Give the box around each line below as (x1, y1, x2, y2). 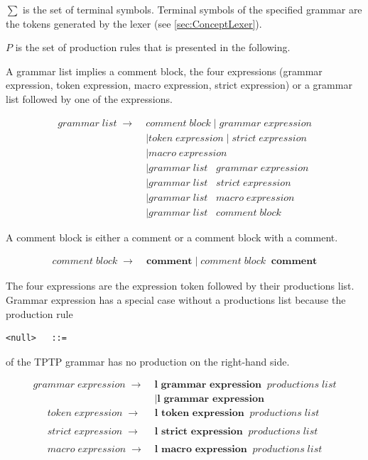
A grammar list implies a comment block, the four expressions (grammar (6, 63, 323, 78)
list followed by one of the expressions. (6, 91, 173, 106)
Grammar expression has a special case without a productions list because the (6, 292, 346, 307)
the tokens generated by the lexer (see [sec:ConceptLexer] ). (6, 16, 262, 31)
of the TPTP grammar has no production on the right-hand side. (6, 354, 290, 368)
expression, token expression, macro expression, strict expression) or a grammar (6, 77, 352, 92)
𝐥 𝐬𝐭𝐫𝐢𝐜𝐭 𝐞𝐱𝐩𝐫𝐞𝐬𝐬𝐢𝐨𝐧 (154, 426, 243, 437)
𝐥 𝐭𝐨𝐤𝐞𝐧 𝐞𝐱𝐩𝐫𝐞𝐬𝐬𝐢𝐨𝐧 (154, 408, 244, 419)
